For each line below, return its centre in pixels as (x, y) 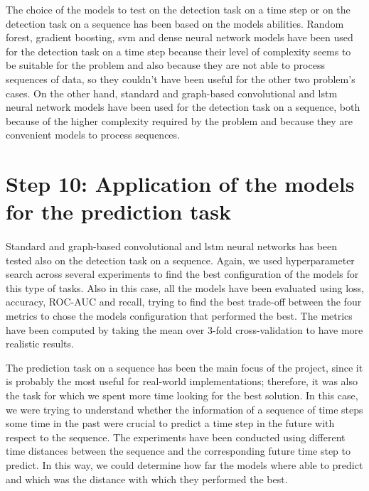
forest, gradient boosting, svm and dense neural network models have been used (180, 37)
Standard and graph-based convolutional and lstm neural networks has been (172, 246)
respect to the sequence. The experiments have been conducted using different (176, 437)
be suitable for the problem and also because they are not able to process (165, 65)
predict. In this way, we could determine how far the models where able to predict (184, 465)
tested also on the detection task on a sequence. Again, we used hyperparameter (180, 260)
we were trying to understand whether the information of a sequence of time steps (184, 409)
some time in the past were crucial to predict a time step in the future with (170, 423)
